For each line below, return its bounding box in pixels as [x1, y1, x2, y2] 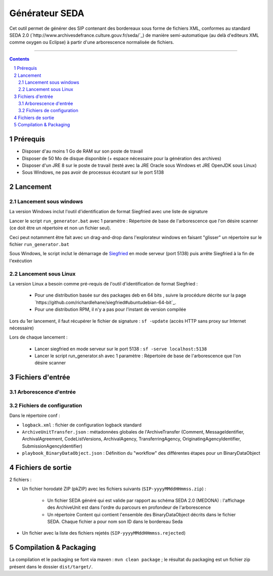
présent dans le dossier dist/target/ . [9, 563, 93, 569]
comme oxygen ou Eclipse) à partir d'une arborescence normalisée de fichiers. [9, 39, 174, 45]
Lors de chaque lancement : [9, 334, 68, 341]
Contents [9, 56, 30, 62]
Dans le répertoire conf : [9, 412, 60, 419]
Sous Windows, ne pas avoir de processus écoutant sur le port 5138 [22, 169, 164, 175]
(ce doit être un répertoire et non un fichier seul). [9, 225, 111, 231]
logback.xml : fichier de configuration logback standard [22, 422, 142, 428]
